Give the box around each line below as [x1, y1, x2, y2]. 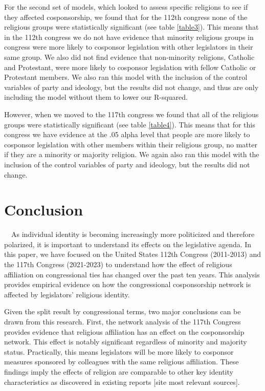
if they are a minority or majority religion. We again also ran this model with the [4, 149, 259, 160]
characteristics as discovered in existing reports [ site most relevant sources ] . [4, 376, 240, 387]
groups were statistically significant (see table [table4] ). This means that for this [4, 119, 255, 129]
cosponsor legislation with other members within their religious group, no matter [4, 139, 257, 149]
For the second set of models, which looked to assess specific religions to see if [4, 2, 248, 12]
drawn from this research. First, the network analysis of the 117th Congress [4, 316, 241, 327]
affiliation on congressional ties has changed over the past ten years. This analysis [4, 269, 260, 279]
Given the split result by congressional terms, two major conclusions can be [4, 306, 241, 317]
